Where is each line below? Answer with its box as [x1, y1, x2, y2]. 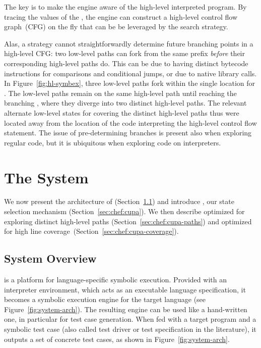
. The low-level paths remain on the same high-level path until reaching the [4, 87, 237, 98]
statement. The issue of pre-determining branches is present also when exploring [4, 127, 252, 138]
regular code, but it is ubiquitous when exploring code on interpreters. [4, 137, 221, 147]
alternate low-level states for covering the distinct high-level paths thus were [4, 107, 239, 118]
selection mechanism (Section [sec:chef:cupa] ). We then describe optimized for [4, 206, 245, 217]
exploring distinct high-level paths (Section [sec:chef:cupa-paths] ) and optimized [4, 216, 252, 226]
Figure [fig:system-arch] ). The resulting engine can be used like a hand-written [4, 304, 247, 314]
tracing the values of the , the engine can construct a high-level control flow [4, 11, 238, 22]
